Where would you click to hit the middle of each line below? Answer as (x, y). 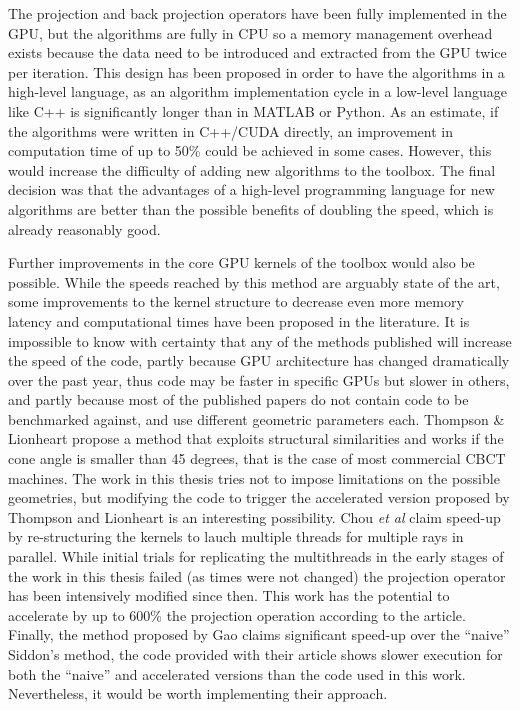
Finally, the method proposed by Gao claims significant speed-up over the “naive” (259, 634)
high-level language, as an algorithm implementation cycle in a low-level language (258, 91)
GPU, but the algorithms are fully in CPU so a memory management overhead (250, 32)
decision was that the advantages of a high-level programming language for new (251, 189)
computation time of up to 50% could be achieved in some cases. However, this (250, 150)
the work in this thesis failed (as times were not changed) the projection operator (257, 575)
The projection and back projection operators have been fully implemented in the (257, 13)
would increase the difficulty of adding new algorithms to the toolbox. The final (252, 169)
